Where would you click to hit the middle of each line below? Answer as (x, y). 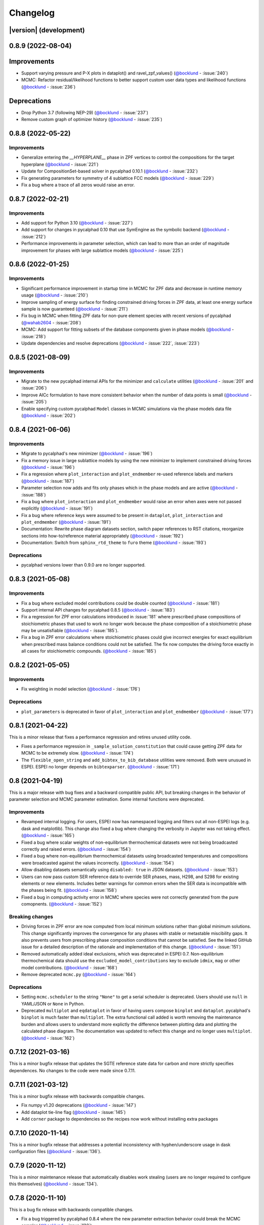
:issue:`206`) (34, 388)
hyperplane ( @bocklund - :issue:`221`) (60, 164)
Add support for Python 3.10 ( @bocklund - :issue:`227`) (77, 223)
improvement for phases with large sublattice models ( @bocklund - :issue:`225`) (102, 250)
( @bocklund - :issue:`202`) (48, 416)
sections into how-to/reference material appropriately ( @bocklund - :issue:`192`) (102, 536)
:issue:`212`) (33, 236)
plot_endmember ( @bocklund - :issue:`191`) (66, 522)
